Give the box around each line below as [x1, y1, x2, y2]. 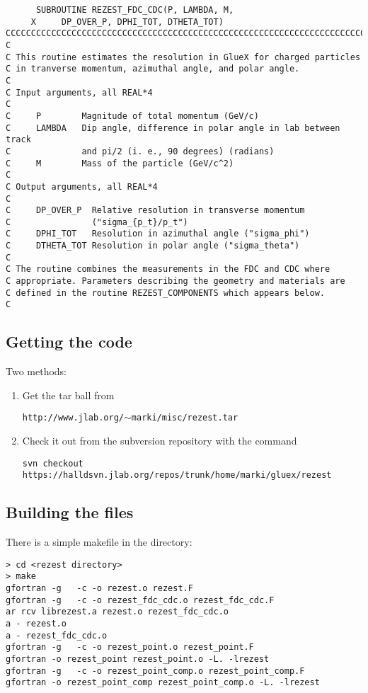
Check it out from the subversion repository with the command [22, 433, 297, 448]
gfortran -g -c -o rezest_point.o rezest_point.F [6, 642, 254, 653]
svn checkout [22, 458, 84, 469]
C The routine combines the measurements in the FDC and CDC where [6, 264, 330, 275]
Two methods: [6, 364, 67, 379]
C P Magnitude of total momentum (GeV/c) [6, 110, 259, 121]
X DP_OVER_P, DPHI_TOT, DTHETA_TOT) [30, 16, 224, 27]
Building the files [6, 501, 134, 523]
